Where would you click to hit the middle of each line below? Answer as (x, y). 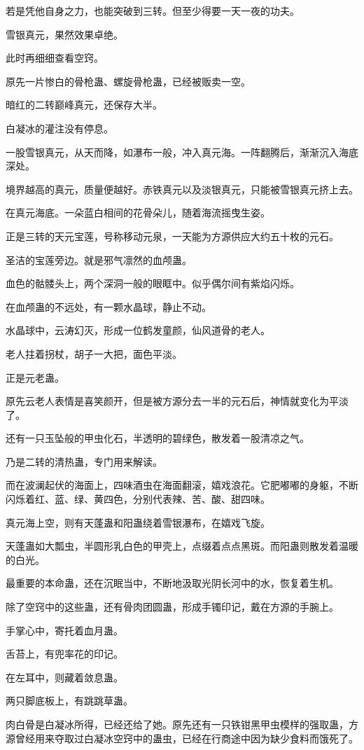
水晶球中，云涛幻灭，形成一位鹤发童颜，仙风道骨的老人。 (138, 330)
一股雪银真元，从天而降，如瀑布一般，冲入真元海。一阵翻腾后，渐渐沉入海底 (182, 152)
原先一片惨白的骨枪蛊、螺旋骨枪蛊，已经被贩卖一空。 (128, 81)
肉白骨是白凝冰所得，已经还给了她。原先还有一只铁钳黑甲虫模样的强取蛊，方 (182, 724)
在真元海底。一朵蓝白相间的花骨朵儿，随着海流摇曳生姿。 (138, 213)
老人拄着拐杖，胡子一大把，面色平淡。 (94, 353)
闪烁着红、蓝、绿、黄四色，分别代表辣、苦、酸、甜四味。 (138, 499)
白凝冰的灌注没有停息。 (59, 128)
